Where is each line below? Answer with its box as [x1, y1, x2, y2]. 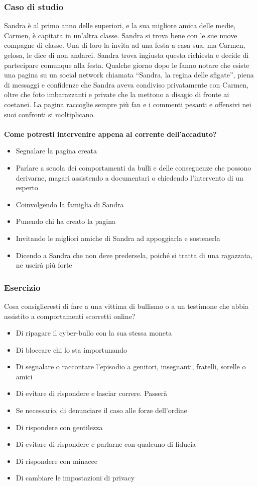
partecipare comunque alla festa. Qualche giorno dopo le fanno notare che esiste [4, 59, 249, 70]
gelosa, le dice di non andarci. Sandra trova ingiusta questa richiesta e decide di [4, 50, 249, 60]
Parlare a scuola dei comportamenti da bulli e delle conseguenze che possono [16, 162, 251, 173]
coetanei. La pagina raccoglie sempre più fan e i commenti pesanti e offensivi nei [4, 99, 251, 109]
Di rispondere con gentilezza [16, 422, 103, 432]
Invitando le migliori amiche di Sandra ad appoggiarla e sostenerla [16, 232, 220, 243]
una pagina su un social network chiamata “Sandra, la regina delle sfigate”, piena [4, 69, 254, 80]
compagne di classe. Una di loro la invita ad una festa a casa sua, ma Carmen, [4, 40, 245, 50]
